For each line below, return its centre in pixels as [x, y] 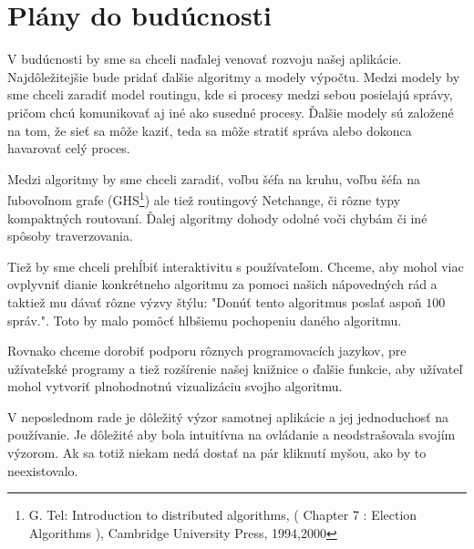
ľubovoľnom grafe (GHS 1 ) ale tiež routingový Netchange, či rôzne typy [204, 198]
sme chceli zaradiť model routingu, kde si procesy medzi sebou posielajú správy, [230, 94]
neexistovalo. [43, 470]
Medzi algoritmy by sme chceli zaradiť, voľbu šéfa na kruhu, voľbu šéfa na [214, 178]
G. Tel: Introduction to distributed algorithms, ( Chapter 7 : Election [223, 515]
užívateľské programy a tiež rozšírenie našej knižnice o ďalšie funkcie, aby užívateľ [235, 368]
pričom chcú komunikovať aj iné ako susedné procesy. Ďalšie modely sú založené [231, 112]
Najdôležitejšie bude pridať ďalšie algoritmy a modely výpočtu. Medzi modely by [234, 76]
